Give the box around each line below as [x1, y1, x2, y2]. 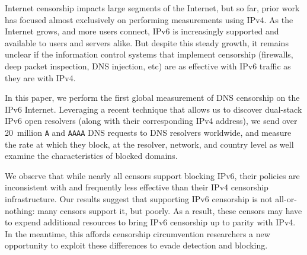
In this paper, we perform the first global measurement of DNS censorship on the [5, 91, 300, 104]
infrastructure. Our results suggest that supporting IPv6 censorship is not [5, 192, 273, 205]
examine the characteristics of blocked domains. [5, 149, 178, 162]
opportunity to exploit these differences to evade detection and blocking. [5, 239, 268, 251]
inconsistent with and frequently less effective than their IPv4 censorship [5, 181, 268, 193]
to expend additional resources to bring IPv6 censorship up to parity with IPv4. [5, 216, 296, 228]
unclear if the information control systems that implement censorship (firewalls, [5, 48, 293, 60]
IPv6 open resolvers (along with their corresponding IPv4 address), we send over [5, 114, 298, 127]
